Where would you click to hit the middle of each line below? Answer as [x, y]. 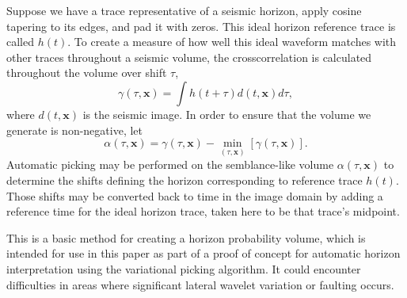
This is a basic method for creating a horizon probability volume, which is [186, 237]
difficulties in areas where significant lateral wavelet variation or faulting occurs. [200, 284]
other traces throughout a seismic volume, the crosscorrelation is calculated [189, 57]
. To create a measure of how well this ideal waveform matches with [232, 42]
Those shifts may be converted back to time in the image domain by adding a [195, 195]
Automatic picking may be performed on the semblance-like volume [170, 164]
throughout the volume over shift [87, 73]
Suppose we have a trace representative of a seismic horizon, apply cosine [184, 10]
